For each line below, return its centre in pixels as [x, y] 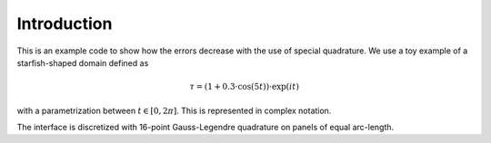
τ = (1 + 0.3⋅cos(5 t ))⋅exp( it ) [245, 87]
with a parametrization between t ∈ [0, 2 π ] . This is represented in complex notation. [174, 110]
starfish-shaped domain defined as [83, 62]
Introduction [65, 24]
